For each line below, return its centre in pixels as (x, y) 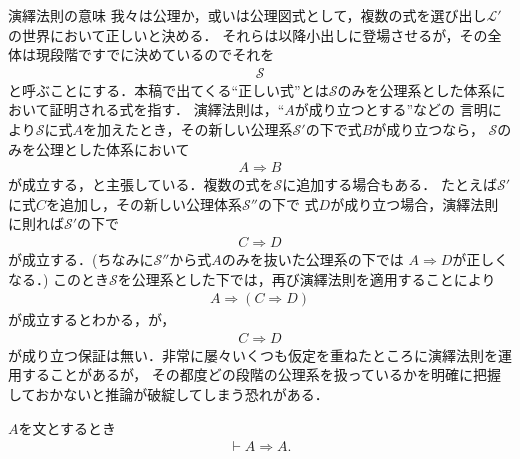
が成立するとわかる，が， (92, 319)
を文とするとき (67, 427)
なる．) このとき (59, 278)
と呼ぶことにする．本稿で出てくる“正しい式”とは (168, 89)
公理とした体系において (112, 148)
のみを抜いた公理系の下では (312, 259)
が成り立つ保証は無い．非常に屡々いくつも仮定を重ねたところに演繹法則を (253, 354)
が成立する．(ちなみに (81, 259)
